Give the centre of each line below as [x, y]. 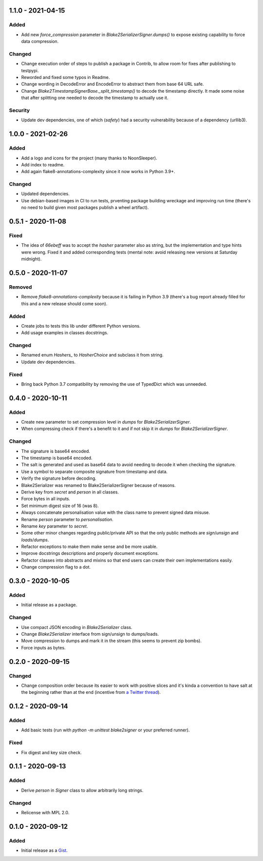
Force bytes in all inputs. [46, 499]
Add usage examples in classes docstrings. [65, 333]
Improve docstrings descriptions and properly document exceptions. [90, 553]
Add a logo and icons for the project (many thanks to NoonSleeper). [89, 158]
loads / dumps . [35, 540]
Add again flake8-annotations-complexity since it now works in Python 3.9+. [98, 172]
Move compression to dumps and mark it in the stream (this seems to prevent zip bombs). [111, 641]
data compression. [40, 41]
